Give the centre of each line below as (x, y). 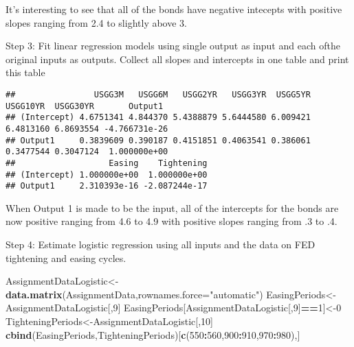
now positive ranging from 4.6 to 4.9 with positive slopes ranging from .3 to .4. (172, 221)
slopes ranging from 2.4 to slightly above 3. (96, 22)
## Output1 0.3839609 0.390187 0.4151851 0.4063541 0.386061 (158, 140)
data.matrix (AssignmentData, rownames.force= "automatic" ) (134, 294)
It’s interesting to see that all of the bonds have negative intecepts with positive (174, 9)
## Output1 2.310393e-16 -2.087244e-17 (107, 186)
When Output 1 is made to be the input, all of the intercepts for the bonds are (172, 207)
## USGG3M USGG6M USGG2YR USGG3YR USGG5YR (158, 94)
